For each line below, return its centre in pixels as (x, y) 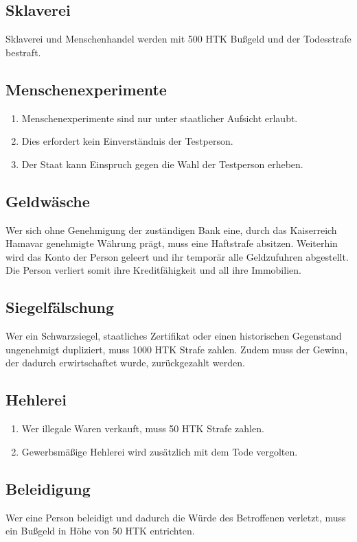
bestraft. (23, 52)
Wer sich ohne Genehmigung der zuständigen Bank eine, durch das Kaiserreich (171, 229)
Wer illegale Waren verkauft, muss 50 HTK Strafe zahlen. (143, 428)
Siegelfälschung (60, 307)
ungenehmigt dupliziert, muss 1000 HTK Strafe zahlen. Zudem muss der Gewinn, (177, 349)
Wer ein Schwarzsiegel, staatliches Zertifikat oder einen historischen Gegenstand (174, 336)
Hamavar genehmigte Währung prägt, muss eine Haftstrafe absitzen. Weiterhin (172, 243)
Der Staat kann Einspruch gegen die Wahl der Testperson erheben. (162, 164)
